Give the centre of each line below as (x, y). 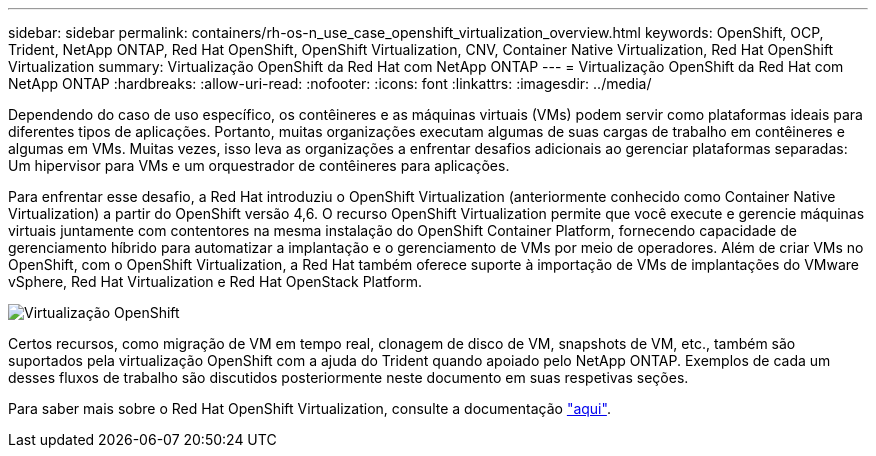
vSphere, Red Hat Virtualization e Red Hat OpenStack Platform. (215, 281)
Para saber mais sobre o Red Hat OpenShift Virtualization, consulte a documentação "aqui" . (309, 408)
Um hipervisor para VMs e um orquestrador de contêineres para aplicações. (259, 165)
